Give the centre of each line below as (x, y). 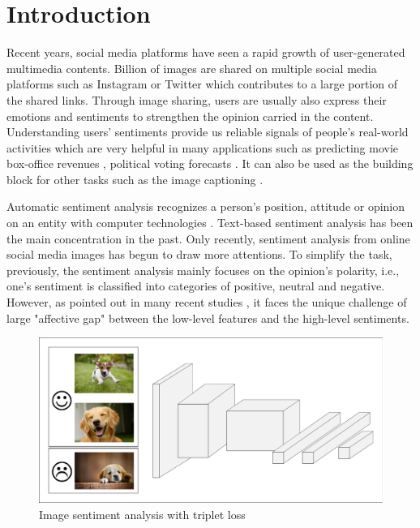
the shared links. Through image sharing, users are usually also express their (197, 99)
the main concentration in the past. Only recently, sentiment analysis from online (208, 238)
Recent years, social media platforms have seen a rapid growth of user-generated (206, 52)
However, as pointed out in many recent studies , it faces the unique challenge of (207, 302)
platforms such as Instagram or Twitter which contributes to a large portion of (202, 84)
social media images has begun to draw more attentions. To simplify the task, (199, 254)
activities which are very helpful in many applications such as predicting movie (203, 147)
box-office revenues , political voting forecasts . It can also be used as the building (210, 163)
